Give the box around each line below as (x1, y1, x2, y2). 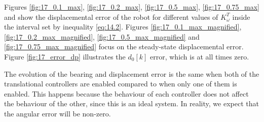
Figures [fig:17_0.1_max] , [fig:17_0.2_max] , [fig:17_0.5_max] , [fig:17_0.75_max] (4, 2, 260, 12)
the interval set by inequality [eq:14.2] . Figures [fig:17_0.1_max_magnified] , (4, 21, 242, 32)
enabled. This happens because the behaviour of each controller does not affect (4, 88, 249, 99)
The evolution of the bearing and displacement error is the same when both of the (4, 68, 259, 79)
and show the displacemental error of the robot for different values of (4, 11, 218, 22)
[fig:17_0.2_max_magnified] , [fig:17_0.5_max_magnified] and (4, 31, 200, 42)
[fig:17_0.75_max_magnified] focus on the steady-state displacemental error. (4, 41, 244, 52)
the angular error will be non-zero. (4, 108, 111, 118)
